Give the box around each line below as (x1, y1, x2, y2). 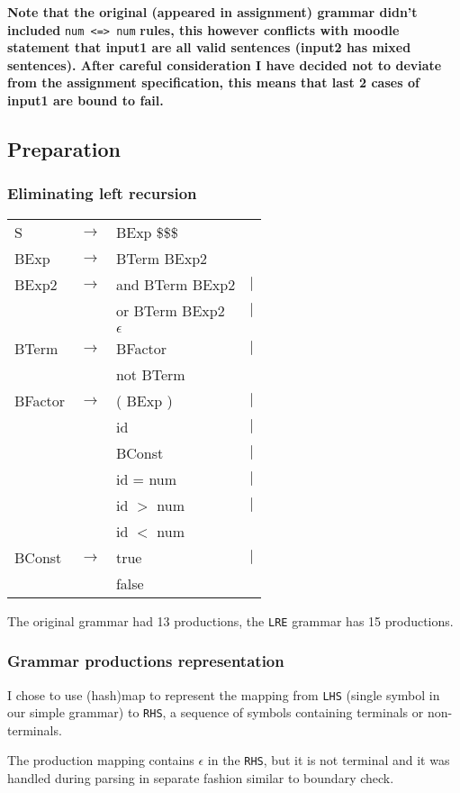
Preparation (7, 135, 121, 163)
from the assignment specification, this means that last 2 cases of (7, 73, 419, 92)
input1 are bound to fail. (7, 91, 164, 110)
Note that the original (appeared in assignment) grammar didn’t (7, 3, 418, 21)
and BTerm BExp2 (115, 273, 236, 295)
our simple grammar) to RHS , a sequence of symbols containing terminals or (7, 703, 424, 722)
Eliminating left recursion (7, 182, 197, 205)
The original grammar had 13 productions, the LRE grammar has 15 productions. (7, 611, 454, 630)
